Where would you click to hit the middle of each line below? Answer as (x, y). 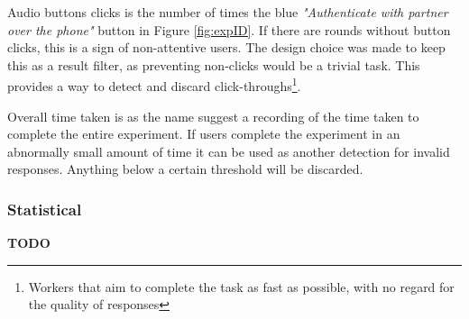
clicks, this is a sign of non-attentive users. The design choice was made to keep (226, 47)
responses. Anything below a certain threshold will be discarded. (185, 169)
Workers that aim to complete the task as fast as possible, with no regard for (241, 286)
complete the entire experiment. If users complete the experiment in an (204, 134)
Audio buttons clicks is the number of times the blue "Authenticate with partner (228, 12)
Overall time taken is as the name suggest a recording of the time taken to (213, 116)
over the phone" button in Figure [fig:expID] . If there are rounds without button (229, 29)
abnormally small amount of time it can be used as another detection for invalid (229, 151)
